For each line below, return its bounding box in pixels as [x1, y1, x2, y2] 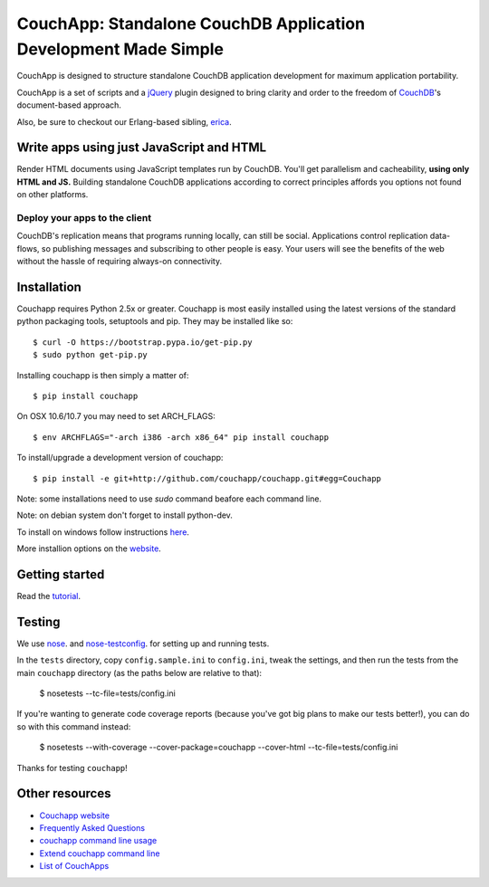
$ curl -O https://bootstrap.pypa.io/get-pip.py [33, 337, 253, 348]
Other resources [16, 786, 111, 801]
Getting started [16, 567, 105, 582]
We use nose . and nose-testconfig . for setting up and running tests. [16, 638, 270, 649]
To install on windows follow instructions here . [16, 526, 190, 538]
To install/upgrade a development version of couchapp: [16, 453, 224, 463]
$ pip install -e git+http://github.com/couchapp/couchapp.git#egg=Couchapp [33, 473, 382, 483]
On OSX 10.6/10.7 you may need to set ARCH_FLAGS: [16, 411, 216, 422]
